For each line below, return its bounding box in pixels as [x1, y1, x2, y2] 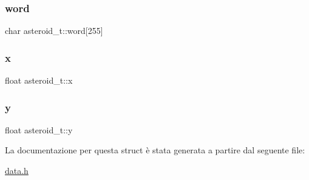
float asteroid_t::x [5, 74, 73, 87]
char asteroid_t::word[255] [5, 24, 103, 37]
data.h [5, 164, 29, 177]
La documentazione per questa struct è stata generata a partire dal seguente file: [5, 144, 305, 156]
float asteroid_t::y [5, 123, 73, 136]
